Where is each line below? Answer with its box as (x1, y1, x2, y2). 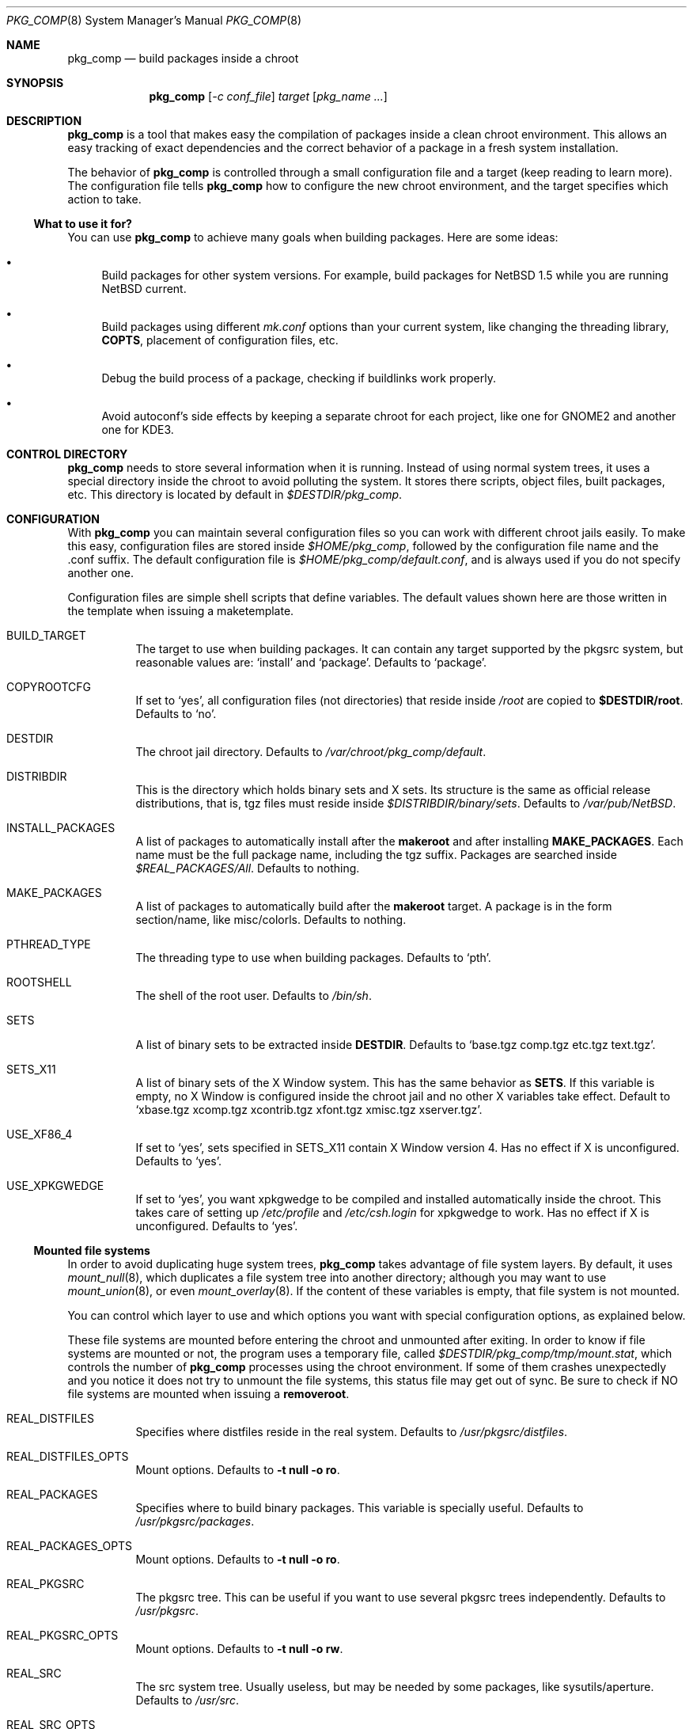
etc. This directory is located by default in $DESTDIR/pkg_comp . (67, 488, 403, 501)
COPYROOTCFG (6, 680, 91, 693)
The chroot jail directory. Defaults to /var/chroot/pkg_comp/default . (135, 745, 487, 758)
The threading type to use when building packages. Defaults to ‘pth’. (135, 951, 491, 964)
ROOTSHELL (6, 975, 72, 989)
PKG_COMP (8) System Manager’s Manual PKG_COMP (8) (6, 13, 302, 27)
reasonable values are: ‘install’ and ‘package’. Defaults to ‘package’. (135, 655, 487, 669)
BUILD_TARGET (6, 629, 86, 642)
